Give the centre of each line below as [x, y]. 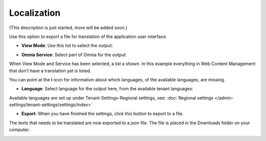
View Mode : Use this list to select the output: [67, 46]
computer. [19, 130]
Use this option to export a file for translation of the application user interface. [88, 36]
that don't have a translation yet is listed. [50, 70]
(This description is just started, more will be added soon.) [68, 28]
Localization [35, 13]
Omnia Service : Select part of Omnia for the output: [74, 55]
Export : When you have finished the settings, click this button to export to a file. [102, 114]
